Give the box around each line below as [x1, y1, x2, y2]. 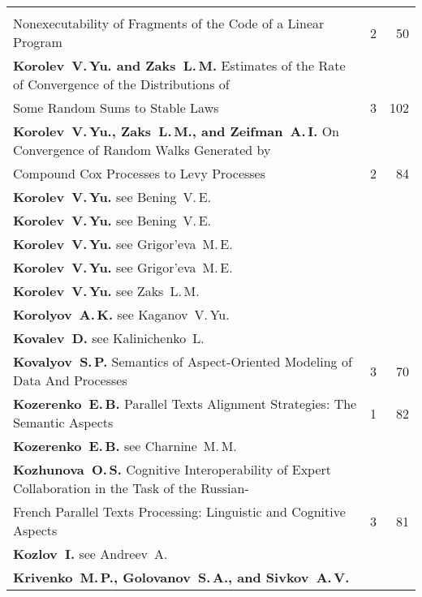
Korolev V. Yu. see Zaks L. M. [13, 281, 200, 300]
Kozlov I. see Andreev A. [13, 544, 168, 563]
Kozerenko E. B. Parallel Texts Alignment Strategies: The [13, 394, 357, 413]
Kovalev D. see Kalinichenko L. [13, 329, 205, 347]
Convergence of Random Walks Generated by [13, 140, 271, 159]
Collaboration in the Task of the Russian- [13, 479, 249, 497]
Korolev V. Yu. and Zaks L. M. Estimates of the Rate [13, 56, 346, 75]
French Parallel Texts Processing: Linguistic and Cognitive [13, 502, 346, 521]
